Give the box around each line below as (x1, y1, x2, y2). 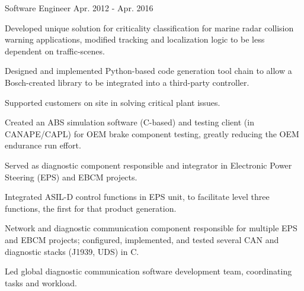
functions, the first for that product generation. (5, 202, 177, 214)
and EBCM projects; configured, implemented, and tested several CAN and (5, 233, 279, 245)
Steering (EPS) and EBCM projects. (5, 170, 137, 183)
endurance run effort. (5, 139, 81, 151)
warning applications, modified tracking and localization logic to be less (5, 33, 265, 46)
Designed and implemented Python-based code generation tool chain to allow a (5, 64, 292, 77)
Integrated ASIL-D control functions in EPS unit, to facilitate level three (5, 190, 270, 203)
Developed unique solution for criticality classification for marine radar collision (5, 21, 294, 34)
